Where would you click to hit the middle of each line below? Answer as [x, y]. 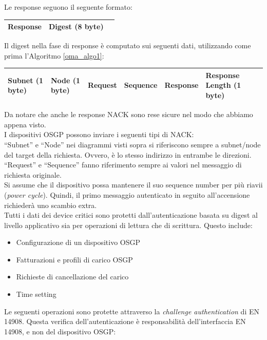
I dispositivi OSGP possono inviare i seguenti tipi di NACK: [99, 134]
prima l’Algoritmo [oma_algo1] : [54, 55]
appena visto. [25, 124]
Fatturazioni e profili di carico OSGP [74, 259]
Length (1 [223, 85]
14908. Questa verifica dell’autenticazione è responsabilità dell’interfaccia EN [125, 321]
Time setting [36, 294]
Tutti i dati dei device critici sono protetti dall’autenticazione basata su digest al [131, 215]
